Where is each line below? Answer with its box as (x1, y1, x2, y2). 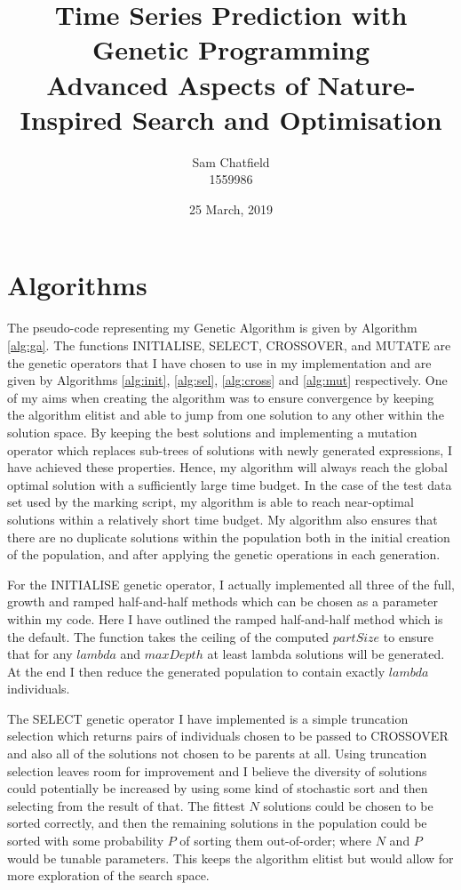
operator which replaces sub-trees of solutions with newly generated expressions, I (7, 440, 452, 459)
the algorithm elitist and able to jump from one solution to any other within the (7, 405, 444, 424)
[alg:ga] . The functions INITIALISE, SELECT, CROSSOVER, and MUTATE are (7, 336, 451, 354)
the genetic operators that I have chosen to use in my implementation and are (7, 353, 432, 372)
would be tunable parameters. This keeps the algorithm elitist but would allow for (7, 848, 454, 867)
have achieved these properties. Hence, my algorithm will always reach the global (7, 458, 448, 477)
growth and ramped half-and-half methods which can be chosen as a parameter (7, 592, 438, 611)
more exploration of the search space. (7, 866, 210, 885)
